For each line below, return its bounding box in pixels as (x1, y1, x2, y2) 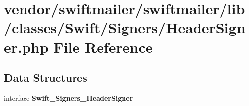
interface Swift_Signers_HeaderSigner (4, 92, 133, 103)
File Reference (53, 36, 153, 56)
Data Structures (4, 70, 87, 85)
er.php (4, 36, 49, 56)
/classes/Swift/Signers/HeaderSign (4, 18, 246, 37)
